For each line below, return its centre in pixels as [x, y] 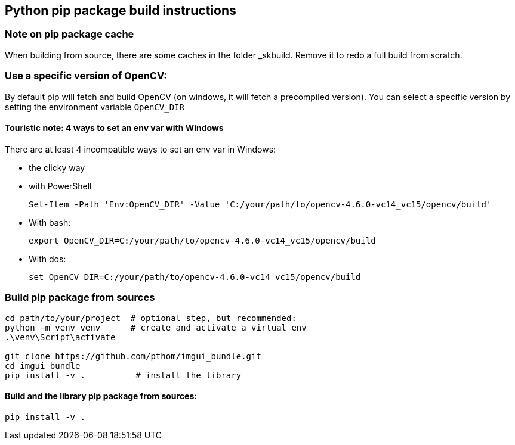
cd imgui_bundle [43, 365]
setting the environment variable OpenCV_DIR [95, 107]
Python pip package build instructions [121, 10]
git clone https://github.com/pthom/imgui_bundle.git [133, 356]
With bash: [50, 222]
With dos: [47, 259]
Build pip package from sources [80, 298]
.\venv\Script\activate [60, 337]
